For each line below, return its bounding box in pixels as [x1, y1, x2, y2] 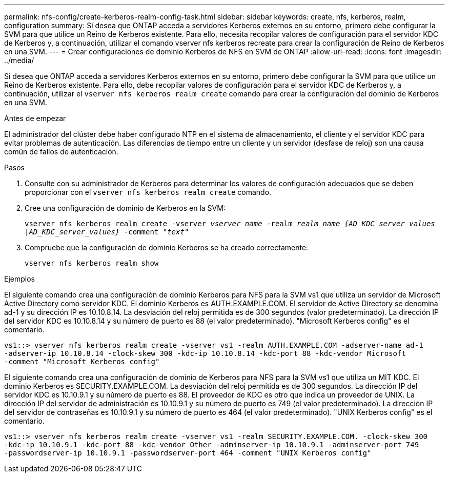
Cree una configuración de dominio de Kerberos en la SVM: [25, 204, 226, 212]
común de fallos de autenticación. [4, 147, 118, 156]
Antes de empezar [4, 114, 66, 123]
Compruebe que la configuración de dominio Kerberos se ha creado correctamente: [25, 243, 309, 252]
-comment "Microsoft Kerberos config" [4, 357, 160, 366]
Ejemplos [4, 274, 35, 283]
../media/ [4, 56, 34, 65]
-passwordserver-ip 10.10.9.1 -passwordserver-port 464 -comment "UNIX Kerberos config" [4, 449, 372, 457]
